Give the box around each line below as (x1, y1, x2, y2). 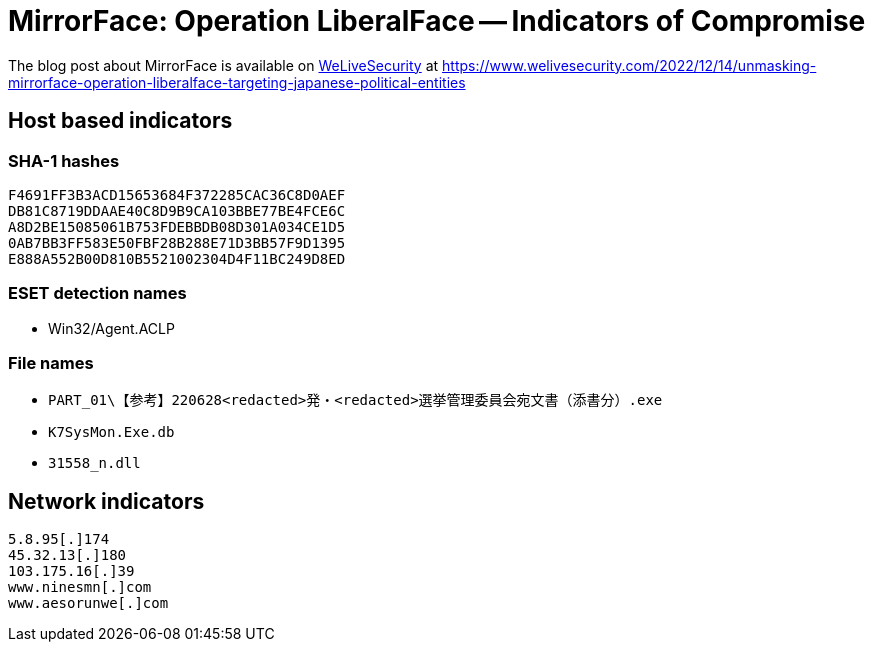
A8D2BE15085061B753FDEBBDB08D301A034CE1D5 (8, 218, 346, 235)
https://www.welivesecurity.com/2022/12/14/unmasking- (442, 56, 817, 74)
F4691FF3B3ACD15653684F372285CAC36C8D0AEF (8, 186, 346, 203)
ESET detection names (8, 283, 187, 304)
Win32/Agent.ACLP (48, 319, 175, 337)
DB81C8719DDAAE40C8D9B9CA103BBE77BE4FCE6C (8, 202, 346, 219)
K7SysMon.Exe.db (48, 424, 175, 441)
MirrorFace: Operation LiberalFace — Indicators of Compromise (8, 4, 866, 38)
